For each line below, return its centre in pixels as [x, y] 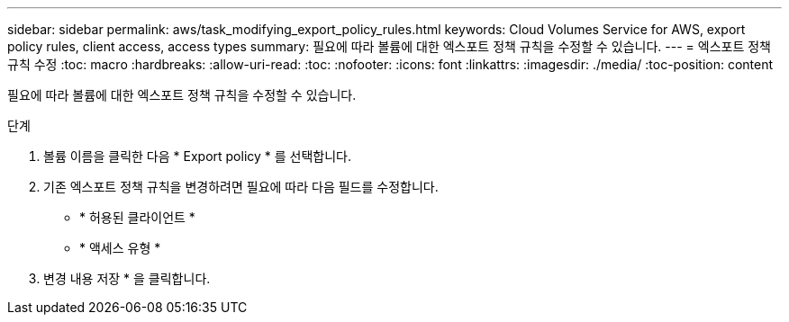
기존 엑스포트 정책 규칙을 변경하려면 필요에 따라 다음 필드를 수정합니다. [241, 187]
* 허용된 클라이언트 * [137, 217]
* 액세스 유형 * [120, 248]
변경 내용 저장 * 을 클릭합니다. [127, 278]
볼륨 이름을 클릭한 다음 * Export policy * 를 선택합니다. [198, 156]
